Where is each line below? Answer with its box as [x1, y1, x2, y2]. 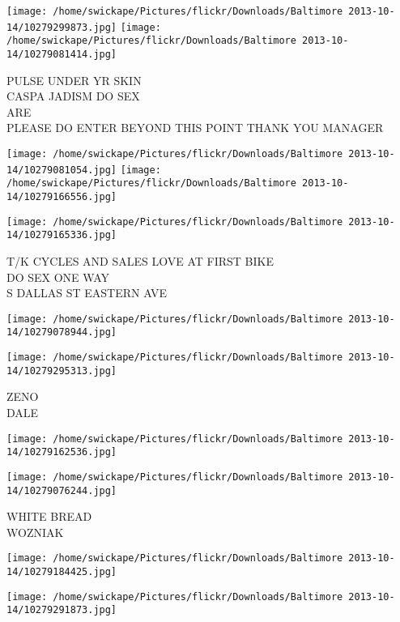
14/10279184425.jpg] [6, 566, 117, 577]
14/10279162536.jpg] [6, 446, 117, 458]
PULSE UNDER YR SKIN [6, 71, 142, 88]
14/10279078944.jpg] [6, 326, 117, 339]
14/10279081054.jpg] [6, 164, 117, 176]
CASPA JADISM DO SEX [6, 87, 140, 104]
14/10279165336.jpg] [6, 229, 117, 241]
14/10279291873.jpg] [6, 604, 117, 616]
